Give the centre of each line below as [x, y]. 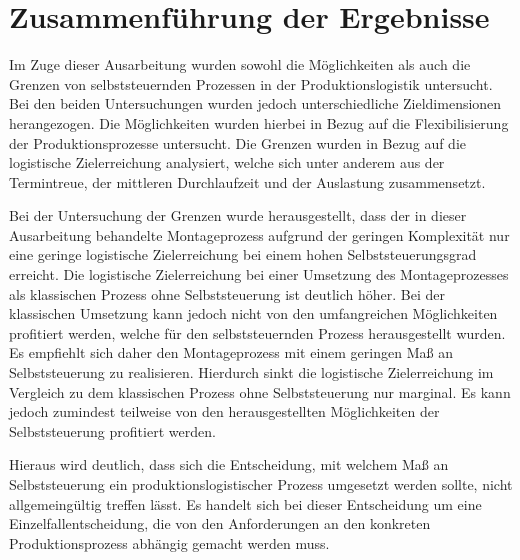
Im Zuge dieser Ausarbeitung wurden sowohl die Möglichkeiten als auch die [240, 64]
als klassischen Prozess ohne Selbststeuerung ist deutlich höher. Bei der [227, 293]
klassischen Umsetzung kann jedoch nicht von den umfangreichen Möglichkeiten [253, 313]
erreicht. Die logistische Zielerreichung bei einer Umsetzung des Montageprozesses [259, 274]
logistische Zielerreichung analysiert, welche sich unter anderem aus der [227, 162]
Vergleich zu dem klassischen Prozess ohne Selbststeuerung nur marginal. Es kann [260, 391]
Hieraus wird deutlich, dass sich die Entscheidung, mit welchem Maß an [229, 464]
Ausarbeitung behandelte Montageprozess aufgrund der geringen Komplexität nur [259, 234]
